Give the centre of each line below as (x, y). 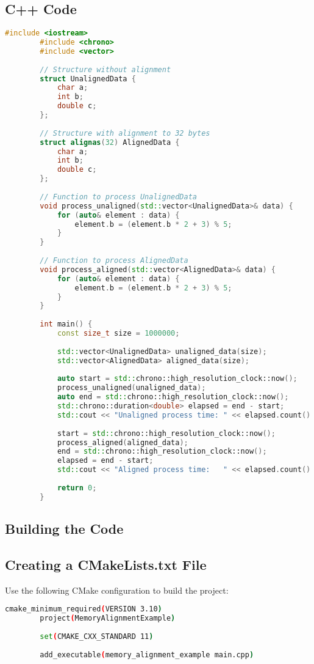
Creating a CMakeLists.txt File (106, 564)
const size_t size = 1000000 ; (118, 334)
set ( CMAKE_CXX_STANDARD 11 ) (97, 636)
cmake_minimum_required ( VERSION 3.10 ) (84, 609)
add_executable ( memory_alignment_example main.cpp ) (147, 655)
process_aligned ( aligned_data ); (123, 442)
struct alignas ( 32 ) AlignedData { (110, 142)
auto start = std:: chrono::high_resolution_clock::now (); (177, 379)
